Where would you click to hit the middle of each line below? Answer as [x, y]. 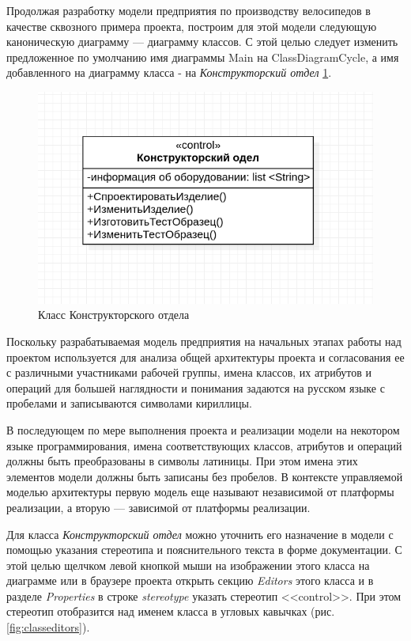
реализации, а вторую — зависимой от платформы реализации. [158, 507]
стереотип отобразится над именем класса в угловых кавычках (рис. [171, 611]
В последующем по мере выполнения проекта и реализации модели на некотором [203, 429]
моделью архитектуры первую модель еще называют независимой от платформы [200, 492]
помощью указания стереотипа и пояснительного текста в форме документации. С [204, 550]
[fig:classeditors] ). [48, 627]
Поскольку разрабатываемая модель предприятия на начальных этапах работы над [204, 341]
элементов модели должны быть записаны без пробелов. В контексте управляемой [205, 476]
